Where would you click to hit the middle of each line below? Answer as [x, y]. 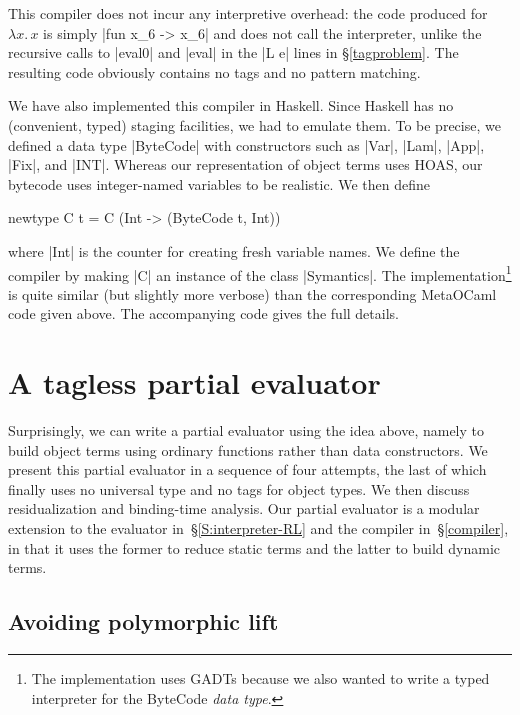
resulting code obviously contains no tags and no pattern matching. [214, 71]
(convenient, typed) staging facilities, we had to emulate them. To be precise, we [254, 124]
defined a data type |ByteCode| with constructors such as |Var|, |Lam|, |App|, [246, 144]
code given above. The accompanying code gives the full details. [203, 313]
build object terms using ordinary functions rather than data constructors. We [248, 449]
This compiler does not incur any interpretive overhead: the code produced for [248, 13]
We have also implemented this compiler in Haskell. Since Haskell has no [231, 105]
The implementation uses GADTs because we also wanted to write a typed [260, 678]
